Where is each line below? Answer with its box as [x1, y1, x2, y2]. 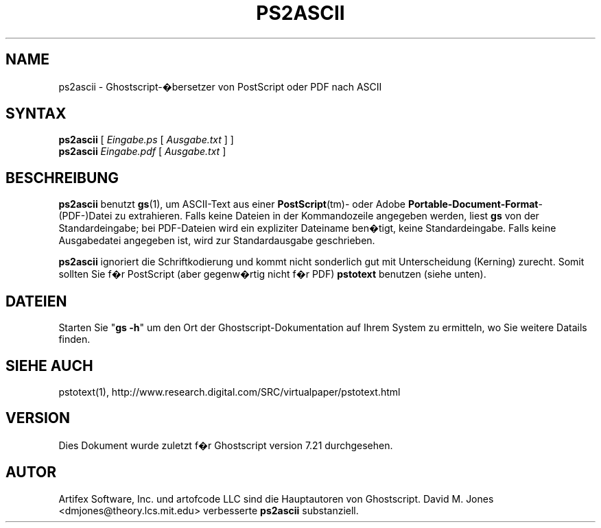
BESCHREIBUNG [5, 169, 119, 187]
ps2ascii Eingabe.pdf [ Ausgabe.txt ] [58, 145, 226, 158]
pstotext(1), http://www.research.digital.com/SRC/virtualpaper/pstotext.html [58, 385, 401, 398]
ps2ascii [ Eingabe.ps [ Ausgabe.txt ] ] [58, 134, 234, 146]
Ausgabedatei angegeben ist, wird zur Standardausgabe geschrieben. [58, 235, 375, 247]
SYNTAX [5, 105, 67, 123]
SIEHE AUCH [5, 357, 93, 374]
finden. [58, 333, 91, 346]
